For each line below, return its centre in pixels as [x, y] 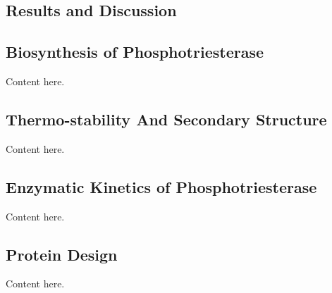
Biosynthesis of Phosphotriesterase [135, 52]
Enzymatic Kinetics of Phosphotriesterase [161, 186]
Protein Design [62, 254]
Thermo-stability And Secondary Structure [166, 119]
